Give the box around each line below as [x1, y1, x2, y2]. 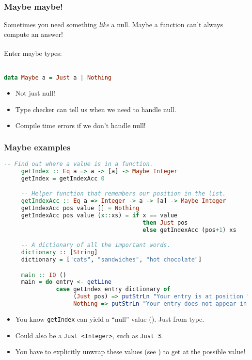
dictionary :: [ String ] [21, 249, 98, 256]
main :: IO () [21, 271, 66, 278]
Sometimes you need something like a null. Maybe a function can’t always [4, 19, 223, 30]
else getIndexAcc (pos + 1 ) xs [142, 226, 236, 233]
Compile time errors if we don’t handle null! [15, 120, 146, 131]
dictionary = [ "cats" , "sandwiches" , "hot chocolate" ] [21, 256, 202, 263]
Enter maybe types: [4, 48, 62, 58]
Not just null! [15, 88, 55, 98]
